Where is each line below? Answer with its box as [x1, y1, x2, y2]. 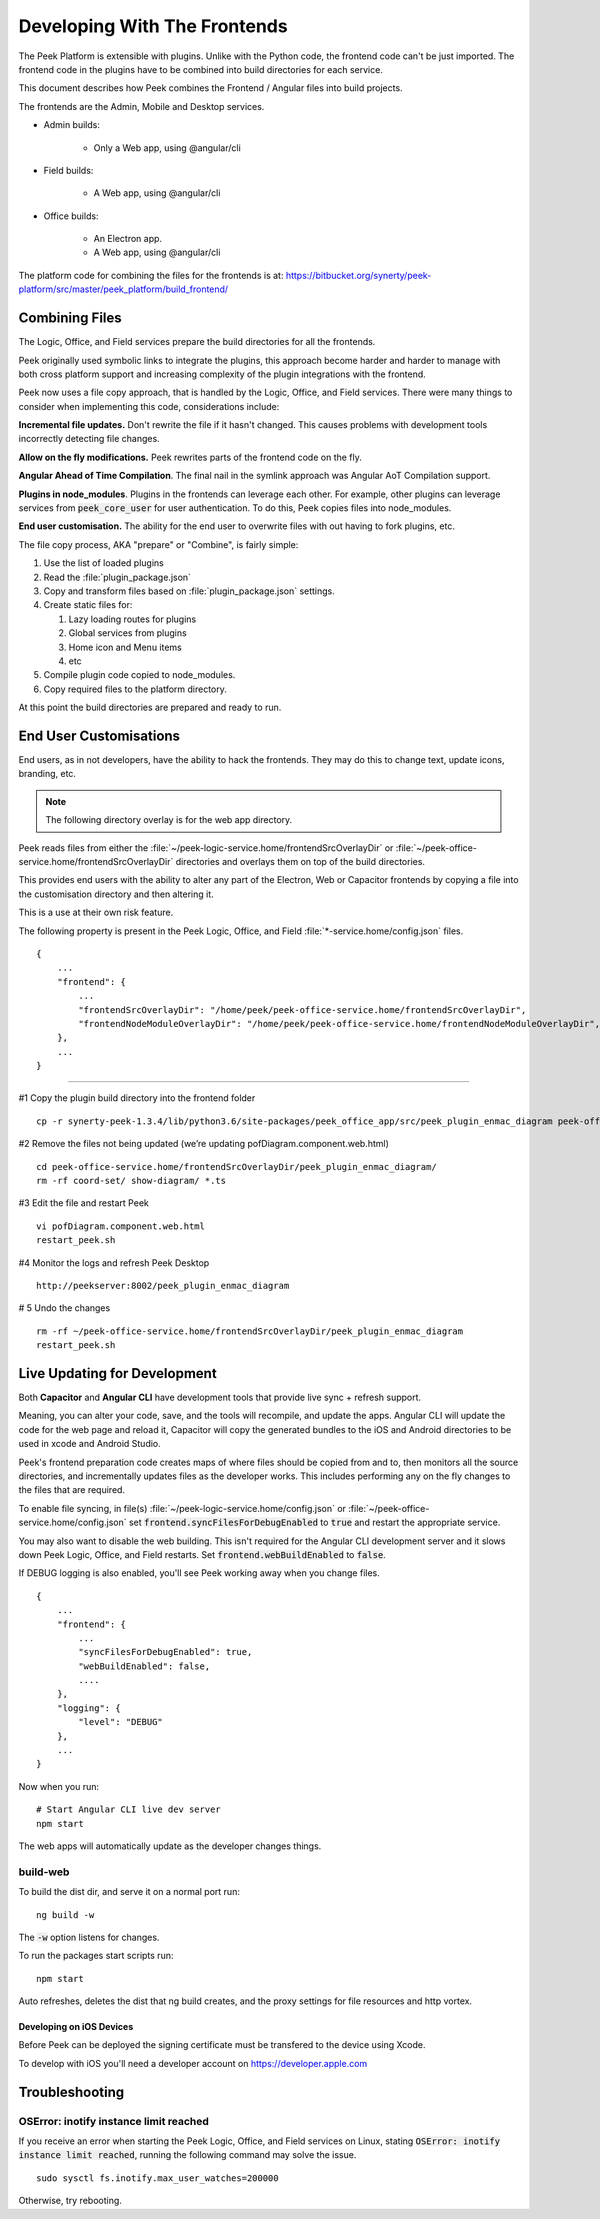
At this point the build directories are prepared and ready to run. [18, 701, 282, 714]
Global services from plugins [68, 627, 187, 639]
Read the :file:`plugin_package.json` [43, 571, 192, 583]
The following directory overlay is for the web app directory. [45, 814, 293, 826]
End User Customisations [18, 727, 180, 744]
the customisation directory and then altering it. [18, 888, 214, 900]
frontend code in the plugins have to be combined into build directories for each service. [18, 63, 384, 75]
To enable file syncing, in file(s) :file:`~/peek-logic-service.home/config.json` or [18, 1502, 347, 1514]
